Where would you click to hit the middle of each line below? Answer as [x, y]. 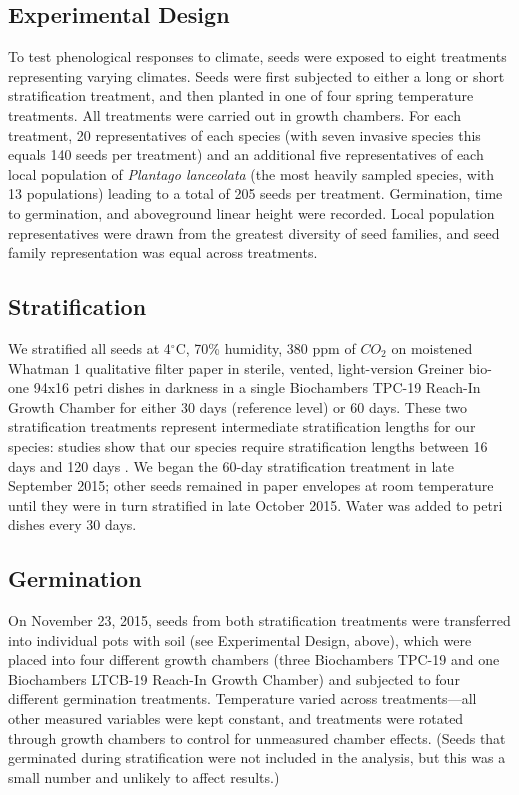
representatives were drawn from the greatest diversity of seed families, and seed [254, 232]
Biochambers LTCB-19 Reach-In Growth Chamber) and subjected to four [234, 678]
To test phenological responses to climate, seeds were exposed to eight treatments [257, 56]
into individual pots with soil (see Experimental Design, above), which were [240, 639]
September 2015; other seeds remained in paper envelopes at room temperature [251, 485]
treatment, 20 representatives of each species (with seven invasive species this [244, 134]
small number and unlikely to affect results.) [144, 776]
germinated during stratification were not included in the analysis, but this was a [257, 757]
